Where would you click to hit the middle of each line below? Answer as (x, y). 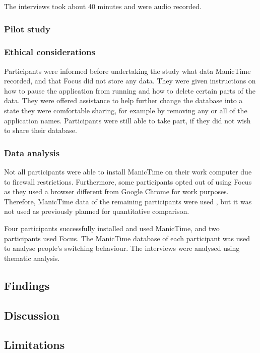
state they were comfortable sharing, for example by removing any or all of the (126, 111)
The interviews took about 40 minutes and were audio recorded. (103, 6)
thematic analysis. (32, 258)
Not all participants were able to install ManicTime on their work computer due (128, 172)
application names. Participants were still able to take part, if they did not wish (127, 120)
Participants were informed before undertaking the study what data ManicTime (127, 71)
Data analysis (32, 152)
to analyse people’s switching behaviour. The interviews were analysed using (122, 248)
